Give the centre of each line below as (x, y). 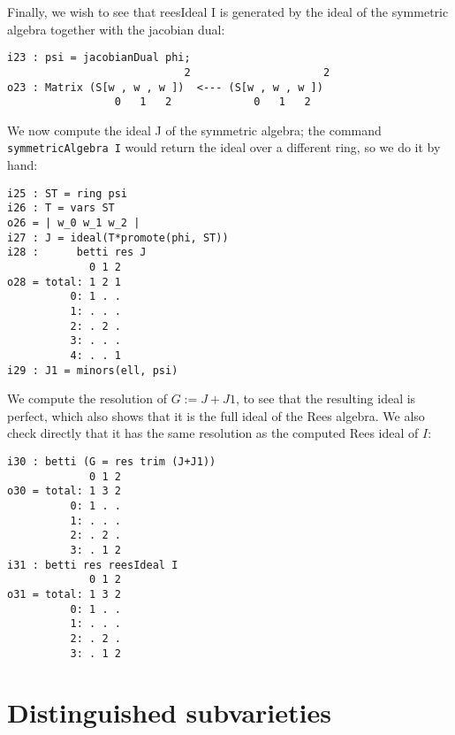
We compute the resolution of (87, 398)
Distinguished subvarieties (169, 712)
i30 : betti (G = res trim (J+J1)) (112, 461)
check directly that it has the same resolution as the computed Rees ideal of (213, 433)
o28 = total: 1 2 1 (64, 282)
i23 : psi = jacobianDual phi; (99, 58)
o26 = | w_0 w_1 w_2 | (74, 222)
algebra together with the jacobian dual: (116, 29)
